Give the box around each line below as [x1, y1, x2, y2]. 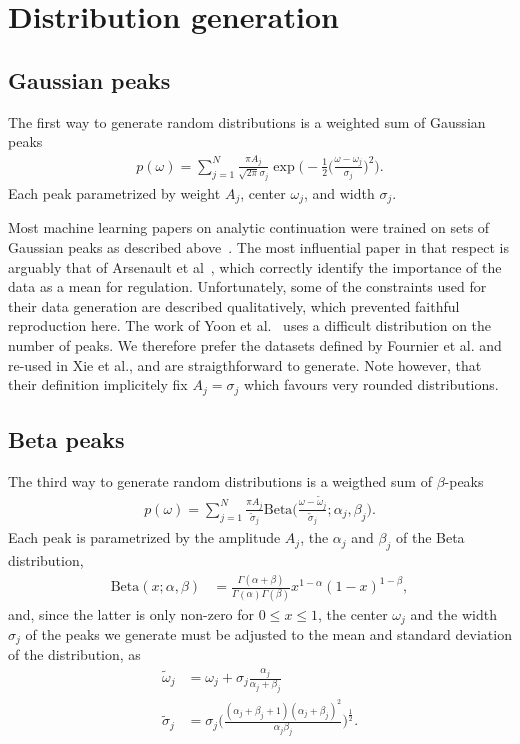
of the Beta [395, 527, 465, 548]
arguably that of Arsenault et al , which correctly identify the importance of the [8, 256, 502, 277]
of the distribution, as [8, 644, 141, 665]
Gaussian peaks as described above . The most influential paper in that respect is [8, 237, 509, 258]
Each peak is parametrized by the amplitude [8, 527, 281, 548]
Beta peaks [8, 424, 125, 455]
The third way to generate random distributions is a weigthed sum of [8, 470, 432, 491]
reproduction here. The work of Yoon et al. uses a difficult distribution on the [8, 315, 492, 336]
